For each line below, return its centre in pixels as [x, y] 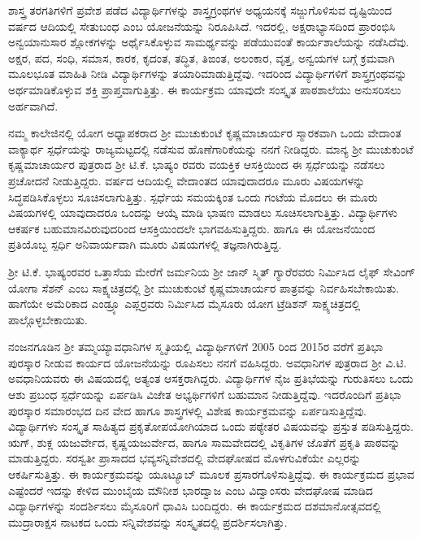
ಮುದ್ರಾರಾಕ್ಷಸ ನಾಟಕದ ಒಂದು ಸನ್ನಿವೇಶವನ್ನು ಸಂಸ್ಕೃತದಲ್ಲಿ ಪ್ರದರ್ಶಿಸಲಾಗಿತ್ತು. [148, 521]
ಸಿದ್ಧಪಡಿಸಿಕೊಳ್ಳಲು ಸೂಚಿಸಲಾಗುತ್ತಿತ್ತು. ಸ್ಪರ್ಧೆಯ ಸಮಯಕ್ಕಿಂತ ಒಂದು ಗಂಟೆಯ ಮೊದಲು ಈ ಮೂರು [193, 196]
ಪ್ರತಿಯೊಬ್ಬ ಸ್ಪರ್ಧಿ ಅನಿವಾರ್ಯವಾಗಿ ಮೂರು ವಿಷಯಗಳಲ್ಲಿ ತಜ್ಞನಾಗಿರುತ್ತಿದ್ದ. [145, 244]
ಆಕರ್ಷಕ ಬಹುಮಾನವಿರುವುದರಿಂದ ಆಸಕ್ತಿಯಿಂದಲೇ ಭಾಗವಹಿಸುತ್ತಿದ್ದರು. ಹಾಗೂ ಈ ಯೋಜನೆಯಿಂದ [192, 228]
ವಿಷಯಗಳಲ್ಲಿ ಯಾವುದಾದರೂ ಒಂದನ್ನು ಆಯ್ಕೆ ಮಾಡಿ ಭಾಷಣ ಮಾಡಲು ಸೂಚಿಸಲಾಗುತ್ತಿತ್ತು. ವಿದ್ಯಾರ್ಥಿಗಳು [203, 213]
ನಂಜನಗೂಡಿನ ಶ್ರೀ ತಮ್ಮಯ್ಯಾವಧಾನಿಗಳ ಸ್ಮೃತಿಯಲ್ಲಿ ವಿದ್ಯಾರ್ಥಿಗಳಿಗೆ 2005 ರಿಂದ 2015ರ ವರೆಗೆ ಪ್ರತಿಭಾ [196, 347]
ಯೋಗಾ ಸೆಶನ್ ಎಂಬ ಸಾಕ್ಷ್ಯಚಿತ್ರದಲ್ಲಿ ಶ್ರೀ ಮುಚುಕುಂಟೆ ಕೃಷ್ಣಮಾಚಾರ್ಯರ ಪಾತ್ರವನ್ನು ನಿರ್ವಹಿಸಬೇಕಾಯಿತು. [204, 287]
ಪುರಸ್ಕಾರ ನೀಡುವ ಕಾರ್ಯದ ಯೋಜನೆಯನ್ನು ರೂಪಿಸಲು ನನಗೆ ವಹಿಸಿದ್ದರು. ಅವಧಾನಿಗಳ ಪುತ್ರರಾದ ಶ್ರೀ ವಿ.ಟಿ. [208, 362]
